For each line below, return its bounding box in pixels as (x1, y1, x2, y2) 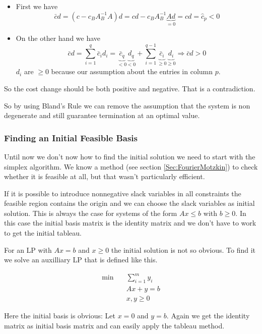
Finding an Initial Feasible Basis (4, 131, 138, 144)
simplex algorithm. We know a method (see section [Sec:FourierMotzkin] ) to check (4, 161, 258, 172)
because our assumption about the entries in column (51, 66, 213, 77)
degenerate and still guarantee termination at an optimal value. (4, 110, 200, 121)
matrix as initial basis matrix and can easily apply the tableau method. (4, 320, 225, 330)
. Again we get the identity (166, 310, 250, 321)
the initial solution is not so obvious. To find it (111, 244, 256, 255)
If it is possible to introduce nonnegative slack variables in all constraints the (4, 188, 241, 198)
